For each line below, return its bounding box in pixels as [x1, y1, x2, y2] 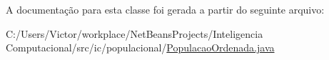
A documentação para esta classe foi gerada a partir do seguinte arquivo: [6, 2, 325, 16]
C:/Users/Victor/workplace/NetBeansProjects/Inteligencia [6, 26, 263, 41]
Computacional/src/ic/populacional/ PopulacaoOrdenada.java [6, 40, 275, 55]
